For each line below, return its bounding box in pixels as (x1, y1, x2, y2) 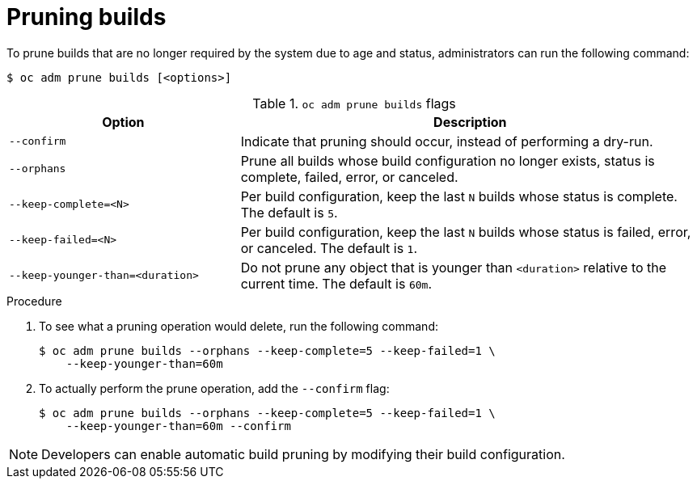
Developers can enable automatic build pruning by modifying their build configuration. (41, 445, 565, 462)
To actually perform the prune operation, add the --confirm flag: (39, 381, 390, 395)
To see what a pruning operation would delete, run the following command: (39, 318, 438, 333)
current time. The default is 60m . (240, 275, 432, 292)
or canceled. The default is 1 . (240, 239, 418, 256)
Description (433, 113, 507, 130)
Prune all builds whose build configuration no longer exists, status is (240, 152, 655, 169)
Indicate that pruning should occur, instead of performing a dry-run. (240, 133, 653, 150)
